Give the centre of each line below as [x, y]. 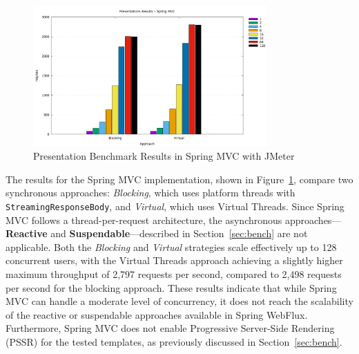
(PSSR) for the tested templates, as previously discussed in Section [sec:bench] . [174, 341]
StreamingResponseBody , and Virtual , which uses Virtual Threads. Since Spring [175, 206]
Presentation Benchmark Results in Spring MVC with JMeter [164, 156]
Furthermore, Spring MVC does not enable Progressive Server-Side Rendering [170, 328]
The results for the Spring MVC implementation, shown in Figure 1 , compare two [179, 179]
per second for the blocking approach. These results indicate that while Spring [171, 287]
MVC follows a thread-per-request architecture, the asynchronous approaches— [174, 220]
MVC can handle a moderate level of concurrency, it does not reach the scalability [179, 301]
